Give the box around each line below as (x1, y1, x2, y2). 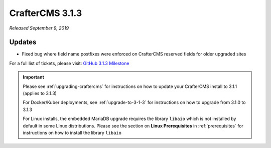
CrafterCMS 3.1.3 (9, 7, 82, 18)
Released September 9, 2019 (9, 25, 69, 31)
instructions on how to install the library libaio (23, 129, 121, 135)
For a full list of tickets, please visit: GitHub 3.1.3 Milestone (9, 60, 129, 66)
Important (23, 74, 45, 80)
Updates (9, 38, 37, 46)
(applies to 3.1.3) (23, 90, 57, 96)
